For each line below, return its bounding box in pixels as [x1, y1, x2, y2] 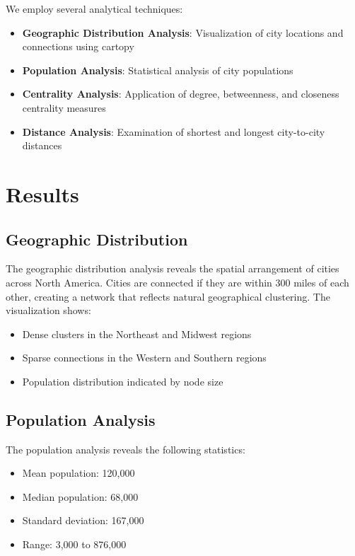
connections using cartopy [22, 39, 134, 54]
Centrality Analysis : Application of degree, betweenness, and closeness [22, 86, 339, 101]
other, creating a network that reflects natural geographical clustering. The [6, 289, 330, 303]
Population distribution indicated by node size [22, 373, 223, 388]
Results [6, 179, 79, 208]
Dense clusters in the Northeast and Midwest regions [22, 326, 252, 341]
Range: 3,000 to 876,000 [22, 537, 127, 552]
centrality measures [22, 100, 106, 115]
